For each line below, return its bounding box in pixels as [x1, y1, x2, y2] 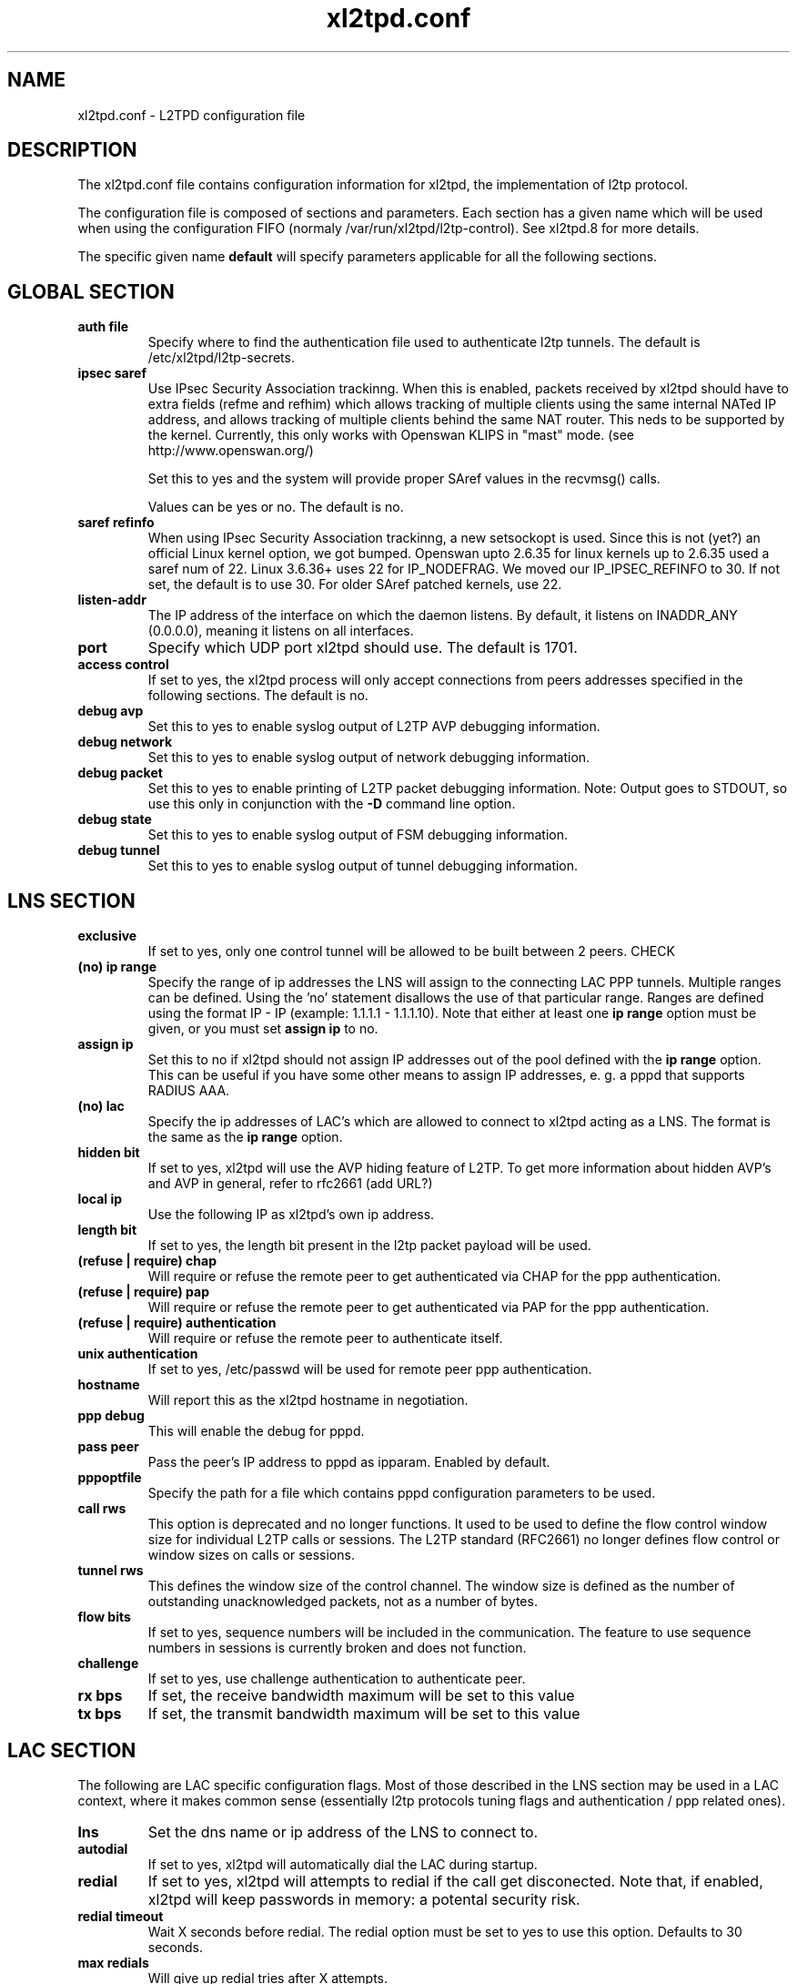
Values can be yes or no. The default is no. [147, 499, 404, 515]
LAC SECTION [7, 1738, 136, 1762]
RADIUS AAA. [147, 1083, 230, 1099]
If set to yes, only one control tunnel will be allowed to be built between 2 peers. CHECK [147, 943, 675, 960]
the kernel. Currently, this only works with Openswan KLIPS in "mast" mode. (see [147, 427, 634, 443]
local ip [77, 1191, 123, 1207]
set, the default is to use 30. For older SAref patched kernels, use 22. [147, 576, 562, 593]
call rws [77, 1501, 126, 1517]
